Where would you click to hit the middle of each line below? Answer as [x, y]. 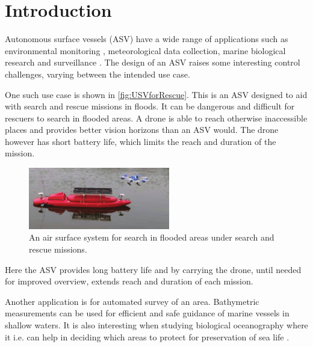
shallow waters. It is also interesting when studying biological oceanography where [156, 325]
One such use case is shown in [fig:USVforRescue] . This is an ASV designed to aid [156, 94]
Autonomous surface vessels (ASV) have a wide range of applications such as [147, 39]
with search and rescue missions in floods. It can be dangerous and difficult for [150, 106]
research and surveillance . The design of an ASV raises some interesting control [153, 62]
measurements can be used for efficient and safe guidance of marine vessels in [147, 313]
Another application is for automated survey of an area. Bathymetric [132, 301]
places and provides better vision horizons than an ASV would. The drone [142, 130]
